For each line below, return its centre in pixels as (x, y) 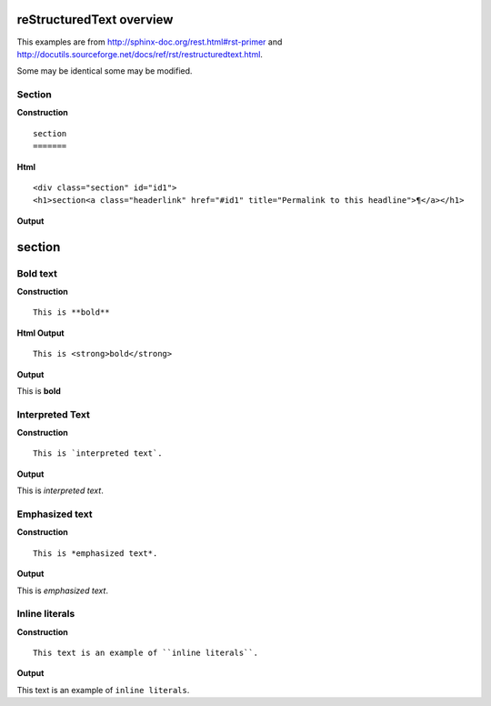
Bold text (37, 273)
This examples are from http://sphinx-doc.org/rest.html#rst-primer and (150, 42)
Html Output (40, 333)
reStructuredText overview (95, 20)
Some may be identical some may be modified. (105, 71)
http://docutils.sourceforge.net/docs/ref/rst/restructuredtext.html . (140, 54)
